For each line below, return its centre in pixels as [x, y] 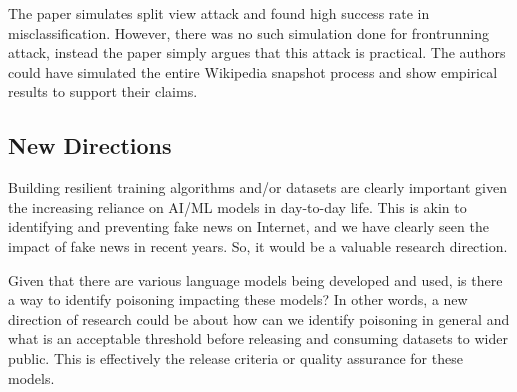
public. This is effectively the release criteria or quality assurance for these [235, 357]
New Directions [90, 145]
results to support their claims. [103, 91]
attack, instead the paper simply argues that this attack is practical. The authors [257, 52]
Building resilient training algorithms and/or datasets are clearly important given [257, 187]
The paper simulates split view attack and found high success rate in [219, 13]
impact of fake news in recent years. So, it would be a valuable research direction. [258, 245]
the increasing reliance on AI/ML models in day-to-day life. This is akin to [237, 206]
